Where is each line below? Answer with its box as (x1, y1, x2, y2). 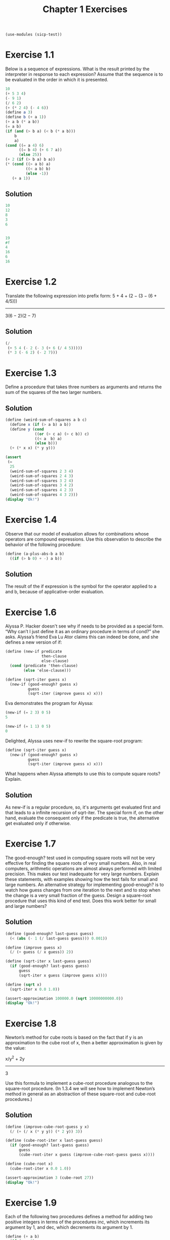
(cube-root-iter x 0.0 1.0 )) (10, 1166, 71, 1171)
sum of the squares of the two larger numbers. (5, 389, 103, 395)
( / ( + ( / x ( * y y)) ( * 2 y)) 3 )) (10, 1129, 82, 1134)
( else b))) (34, 441, 58, 446)
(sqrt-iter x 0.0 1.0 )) (10, 987, 60, 992)
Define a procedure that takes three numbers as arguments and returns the (5, 384, 162, 390)
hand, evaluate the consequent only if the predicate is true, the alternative (5, 815, 159, 821)
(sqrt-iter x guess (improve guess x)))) (18, 972, 108, 978)
